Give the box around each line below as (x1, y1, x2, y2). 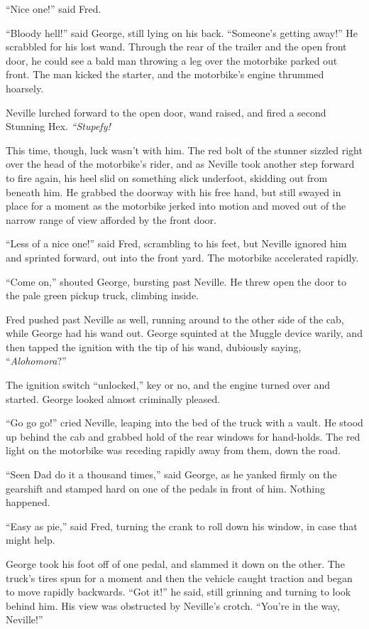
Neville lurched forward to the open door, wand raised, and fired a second (6, 104, 326, 119)
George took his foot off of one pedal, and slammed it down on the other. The (6, 557, 345, 571)
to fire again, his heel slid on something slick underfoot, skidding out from (6, 170, 328, 185)
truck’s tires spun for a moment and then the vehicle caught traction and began (6, 570, 353, 585)
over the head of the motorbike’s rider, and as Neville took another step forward (6, 156, 355, 171)
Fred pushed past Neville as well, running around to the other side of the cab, (6, 311, 344, 326)
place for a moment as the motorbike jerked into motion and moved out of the (6, 198, 346, 213)
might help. (6, 532, 55, 547)
